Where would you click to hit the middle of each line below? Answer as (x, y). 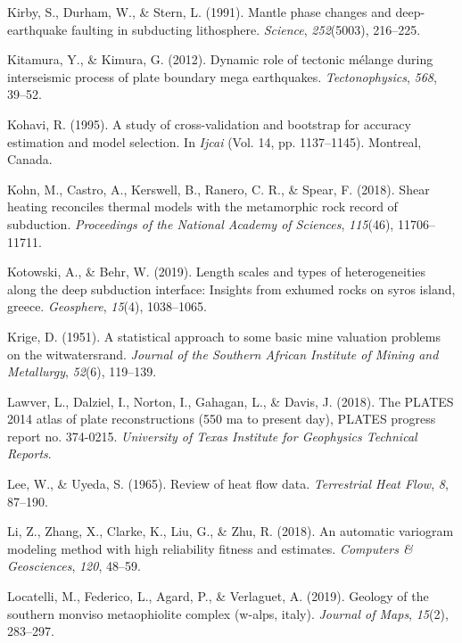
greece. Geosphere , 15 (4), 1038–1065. (107, 306)
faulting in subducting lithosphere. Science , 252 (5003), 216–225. (246, 29)
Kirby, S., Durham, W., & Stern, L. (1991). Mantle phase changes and (199, 12)
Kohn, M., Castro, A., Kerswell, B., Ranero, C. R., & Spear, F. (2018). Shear (219, 189)
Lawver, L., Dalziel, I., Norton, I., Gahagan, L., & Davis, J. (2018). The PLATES (231, 401)
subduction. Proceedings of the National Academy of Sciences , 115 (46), (201, 223)
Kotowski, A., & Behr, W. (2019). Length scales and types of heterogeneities (217, 272)
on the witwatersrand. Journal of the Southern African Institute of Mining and (223, 354)
